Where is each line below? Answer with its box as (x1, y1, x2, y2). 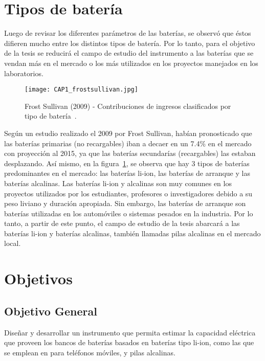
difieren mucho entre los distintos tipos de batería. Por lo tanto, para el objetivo (4, 37, 255, 48)
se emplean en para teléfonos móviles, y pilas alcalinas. (4, 347, 175, 357)
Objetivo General (4, 303, 97, 319)
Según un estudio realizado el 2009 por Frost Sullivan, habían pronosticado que (4, 127, 252, 138)
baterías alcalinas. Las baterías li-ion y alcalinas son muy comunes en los (4, 177, 232, 188)
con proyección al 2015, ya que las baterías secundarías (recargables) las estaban (4, 148, 256, 159)
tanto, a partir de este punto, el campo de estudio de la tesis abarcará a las (4, 218, 240, 229)
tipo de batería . (25, 110, 77, 121)
